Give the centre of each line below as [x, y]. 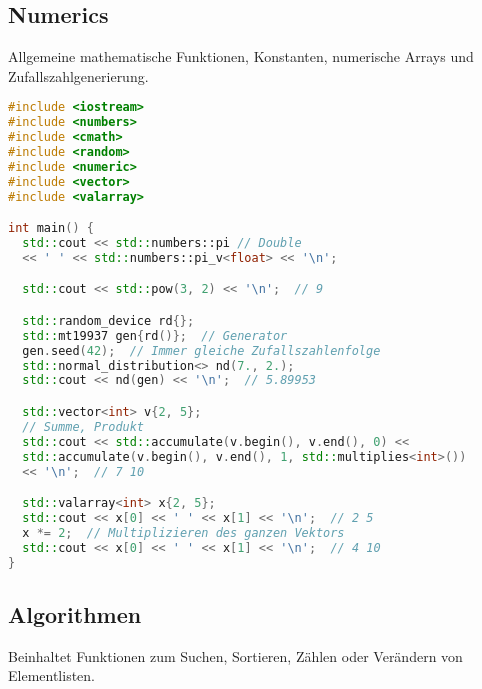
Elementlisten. [51, 675]
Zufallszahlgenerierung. [78, 75]
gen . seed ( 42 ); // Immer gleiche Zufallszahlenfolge [201, 350]
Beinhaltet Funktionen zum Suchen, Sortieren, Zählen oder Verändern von [235, 655]
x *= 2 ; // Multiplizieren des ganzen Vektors [183, 532]
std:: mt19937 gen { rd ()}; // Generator [155, 335]
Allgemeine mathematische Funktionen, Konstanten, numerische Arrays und [241, 56]
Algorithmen [75, 613]
